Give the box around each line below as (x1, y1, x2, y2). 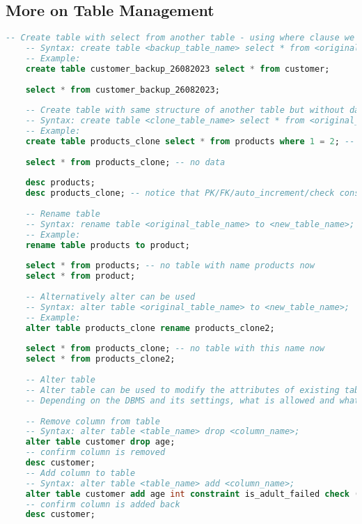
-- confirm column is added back (25, 499, 180, 509)
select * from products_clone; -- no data (25, 157, 226, 167)
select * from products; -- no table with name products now (25, 261, 315, 271)
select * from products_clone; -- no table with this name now (25, 344, 325, 354)
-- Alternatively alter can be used (25, 292, 196, 302)
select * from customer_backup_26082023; (25, 84, 220, 95)
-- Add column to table (25, 468, 136, 478)
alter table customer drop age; (25, 437, 175, 447)
